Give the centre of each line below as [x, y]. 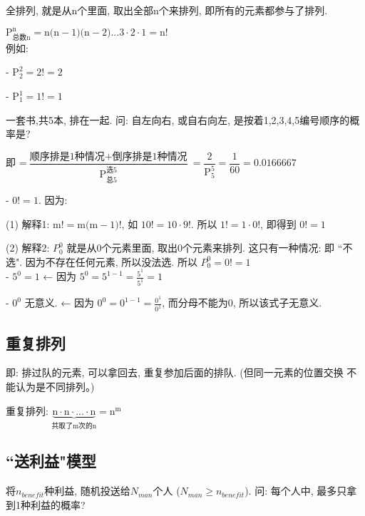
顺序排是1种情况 [67, 156]
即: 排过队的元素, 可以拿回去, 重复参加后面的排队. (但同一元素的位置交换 [175, 372]
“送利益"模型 [51, 461]
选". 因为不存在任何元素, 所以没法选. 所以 [102, 261]
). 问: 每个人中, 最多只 [296, 491]
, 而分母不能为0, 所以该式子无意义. [242, 303]
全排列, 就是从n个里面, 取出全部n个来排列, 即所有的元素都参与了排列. [167, 10]
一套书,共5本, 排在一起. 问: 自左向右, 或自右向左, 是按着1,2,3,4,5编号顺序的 [178, 119]
